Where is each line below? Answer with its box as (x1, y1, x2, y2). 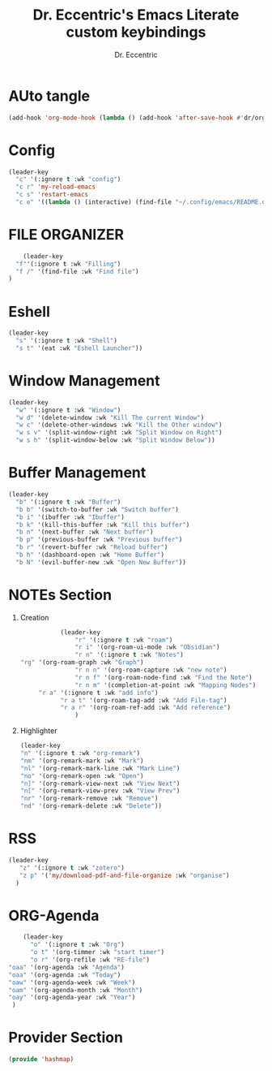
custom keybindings (66, 23, 206, 41)
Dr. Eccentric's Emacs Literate (32, 6, 240, 24)
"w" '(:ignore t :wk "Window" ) (15, 406, 121, 414)
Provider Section (8, 1029, 124, 1047)
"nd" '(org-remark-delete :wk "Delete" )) (19, 802, 163, 810)
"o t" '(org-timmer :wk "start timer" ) (29, 948, 164, 957)
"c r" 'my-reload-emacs (15, 183, 96, 192)
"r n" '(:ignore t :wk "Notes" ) (74, 651, 184, 659)
